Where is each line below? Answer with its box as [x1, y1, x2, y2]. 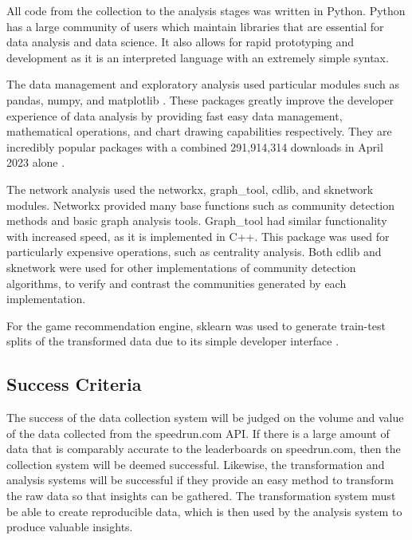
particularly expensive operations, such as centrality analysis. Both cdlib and [6, 243, 382, 260]
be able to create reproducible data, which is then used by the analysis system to [6, 503, 402, 519]
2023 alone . [6, 154, 65, 171]
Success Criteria [6, 372, 142, 396]
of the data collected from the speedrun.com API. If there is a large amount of [6, 424, 390, 441]
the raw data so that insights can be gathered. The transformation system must [6, 487, 396, 504]
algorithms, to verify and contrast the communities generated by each [6, 274, 347, 291]
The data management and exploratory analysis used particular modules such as [6, 76, 399, 93]
